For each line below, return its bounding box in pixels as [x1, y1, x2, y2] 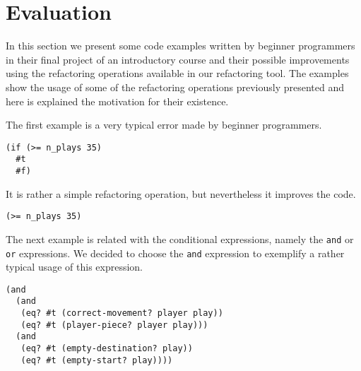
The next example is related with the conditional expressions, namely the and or [6, 231, 354, 246]
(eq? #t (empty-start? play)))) [20, 355, 173, 365]
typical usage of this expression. [6, 259, 143, 274]
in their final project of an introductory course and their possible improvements [6, 52, 350, 66]
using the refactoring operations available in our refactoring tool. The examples [6, 66, 349, 81]
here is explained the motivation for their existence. [6, 93, 229, 108]
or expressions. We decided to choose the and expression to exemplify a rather [6, 245, 345, 260]
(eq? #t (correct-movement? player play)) [20, 308, 223, 319]
